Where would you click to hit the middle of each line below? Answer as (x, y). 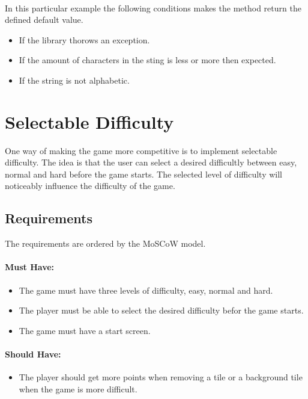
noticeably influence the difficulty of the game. (90, 186)
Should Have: (33, 354)
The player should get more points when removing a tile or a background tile (161, 377)
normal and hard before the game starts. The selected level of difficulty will (143, 174)
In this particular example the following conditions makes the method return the (153, 8)
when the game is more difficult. (78, 388)
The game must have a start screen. (85, 330)
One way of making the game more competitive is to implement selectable (141, 150)
